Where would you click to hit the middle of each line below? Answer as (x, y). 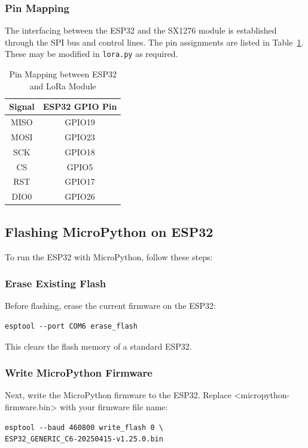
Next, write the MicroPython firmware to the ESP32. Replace (118, 395)
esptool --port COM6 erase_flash (71, 327)
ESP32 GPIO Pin (80, 106)
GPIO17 (80, 181)
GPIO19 (80, 122)
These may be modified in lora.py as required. (92, 54)
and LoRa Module (63, 85)
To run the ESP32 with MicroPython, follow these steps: (109, 256)
